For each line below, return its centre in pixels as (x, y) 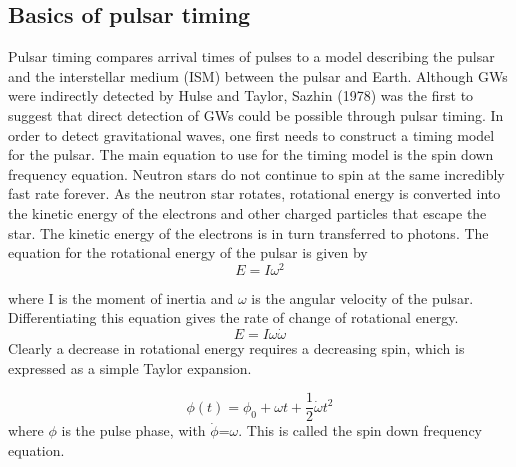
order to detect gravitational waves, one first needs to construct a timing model (251, 134)
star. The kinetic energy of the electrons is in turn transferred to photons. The (248, 232)
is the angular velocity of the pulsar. (362, 297)
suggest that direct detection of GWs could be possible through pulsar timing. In (256, 114)
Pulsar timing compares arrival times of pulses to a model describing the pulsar (251, 56)
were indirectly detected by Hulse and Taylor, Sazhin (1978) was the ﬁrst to (241, 95)
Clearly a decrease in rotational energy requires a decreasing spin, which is (236, 348)
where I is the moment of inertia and (121, 297)
